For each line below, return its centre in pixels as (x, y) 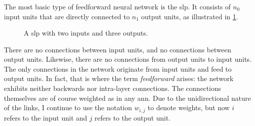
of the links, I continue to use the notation (68, 107)
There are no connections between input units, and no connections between (118, 49)
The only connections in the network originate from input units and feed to (118, 68)
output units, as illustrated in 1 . (190, 16)
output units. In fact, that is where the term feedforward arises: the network (119, 78)
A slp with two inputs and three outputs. (86, 33)
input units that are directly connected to (67, 16)
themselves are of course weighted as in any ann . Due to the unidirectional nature (127, 98)
